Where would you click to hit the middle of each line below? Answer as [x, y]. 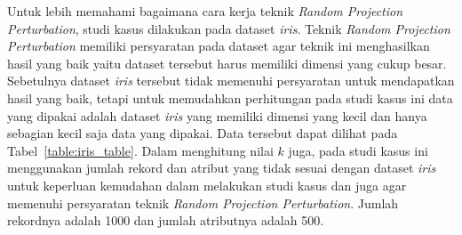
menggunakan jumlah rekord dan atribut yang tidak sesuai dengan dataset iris [222, 168]
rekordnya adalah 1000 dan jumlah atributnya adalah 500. [166, 220]
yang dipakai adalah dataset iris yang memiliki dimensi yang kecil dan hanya [217, 115]
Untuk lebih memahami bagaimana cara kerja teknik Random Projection [205, 11]
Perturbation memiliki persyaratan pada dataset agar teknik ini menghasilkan [219, 46]
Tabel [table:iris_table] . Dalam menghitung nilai [140, 150]
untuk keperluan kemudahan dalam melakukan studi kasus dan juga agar [207, 185]
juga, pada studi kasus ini [358, 150]
